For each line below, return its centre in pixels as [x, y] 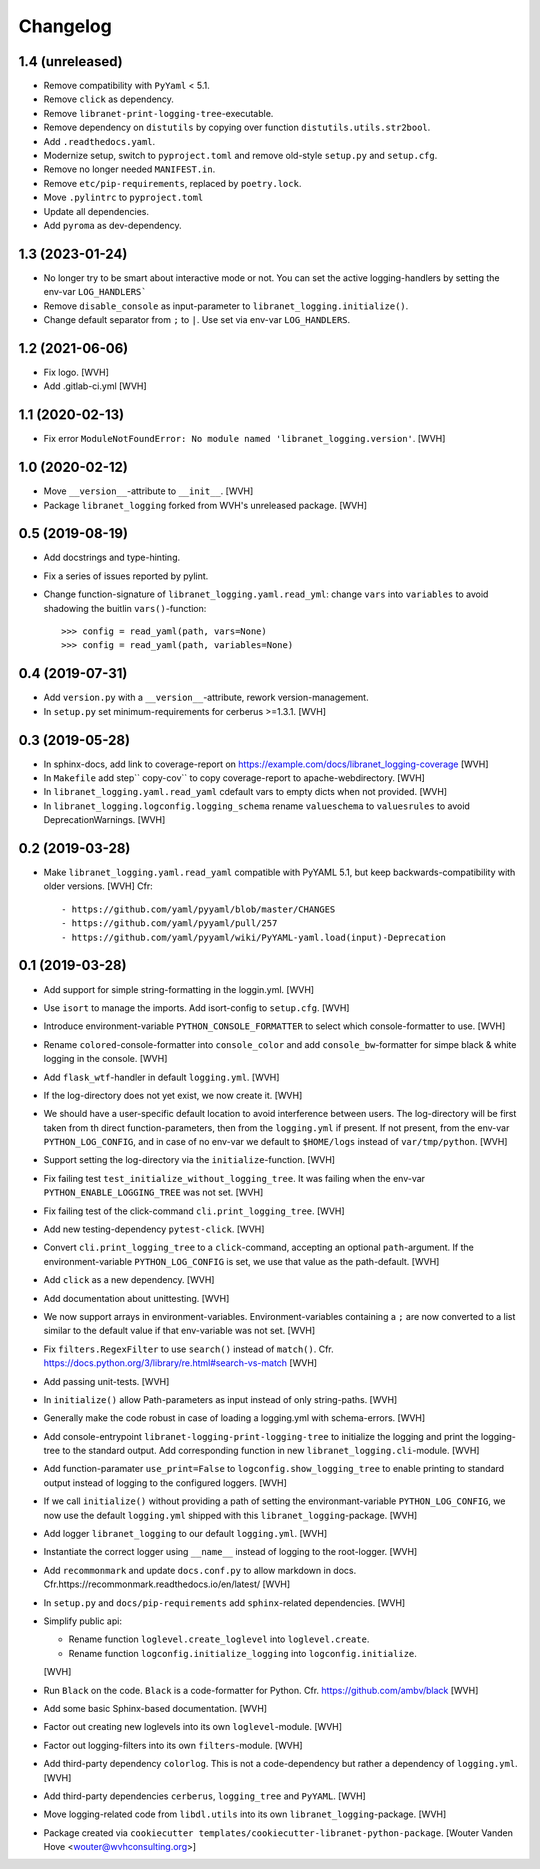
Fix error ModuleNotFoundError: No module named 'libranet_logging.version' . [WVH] [244, 439]
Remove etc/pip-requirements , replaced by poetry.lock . [172, 183]
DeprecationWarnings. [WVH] [104, 820]
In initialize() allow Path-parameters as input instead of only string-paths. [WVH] [220, 1399]
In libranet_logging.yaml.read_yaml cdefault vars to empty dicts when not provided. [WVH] [245, 792]
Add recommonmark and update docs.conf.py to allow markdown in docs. [200, 1570]
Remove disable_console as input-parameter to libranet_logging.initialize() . [226, 306]
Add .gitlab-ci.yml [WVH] [95, 386]
